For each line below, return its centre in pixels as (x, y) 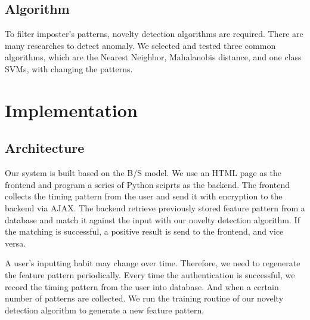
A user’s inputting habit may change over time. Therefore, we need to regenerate (153, 263)
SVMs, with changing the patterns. (69, 68)
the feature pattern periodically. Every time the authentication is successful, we (150, 274)
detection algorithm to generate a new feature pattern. (105, 310)
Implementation (71, 110)
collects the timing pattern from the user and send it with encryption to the (144, 196)
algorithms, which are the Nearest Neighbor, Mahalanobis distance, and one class (153, 57)
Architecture (45, 148)
